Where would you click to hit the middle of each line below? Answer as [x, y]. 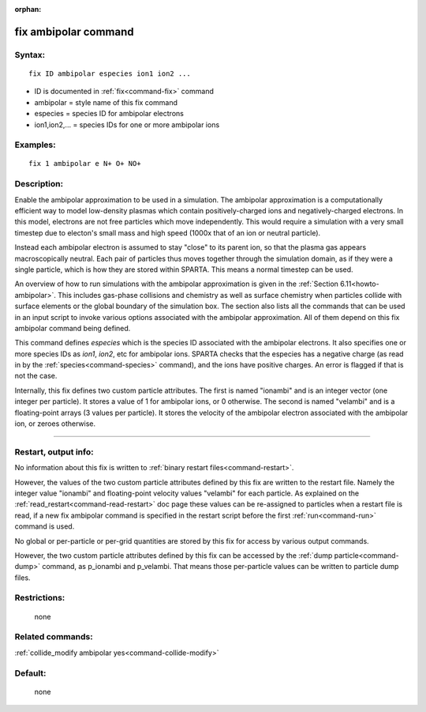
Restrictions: [40, 598]
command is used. [45, 526]
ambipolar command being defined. [73, 328]
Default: [30, 673]
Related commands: [54, 637]
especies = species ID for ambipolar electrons [109, 114]
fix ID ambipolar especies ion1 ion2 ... [110, 73]
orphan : [28, 9]
